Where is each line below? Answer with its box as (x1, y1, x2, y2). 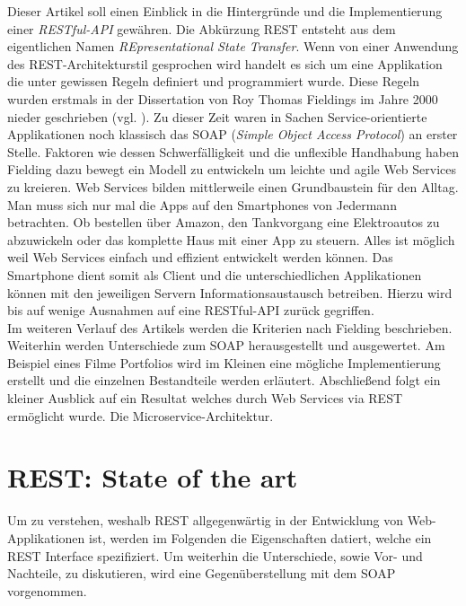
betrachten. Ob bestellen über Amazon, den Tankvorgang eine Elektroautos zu (7, 213, 440, 232)
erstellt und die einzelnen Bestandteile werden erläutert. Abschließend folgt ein (7, 371, 441, 390)
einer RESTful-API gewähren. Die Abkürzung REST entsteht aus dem (7, 19, 396, 38)
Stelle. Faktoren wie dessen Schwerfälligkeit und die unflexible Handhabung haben (7, 142, 459, 161)
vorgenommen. (7, 581, 87, 600)
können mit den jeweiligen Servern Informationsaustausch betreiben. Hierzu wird (7, 283, 453, 302)
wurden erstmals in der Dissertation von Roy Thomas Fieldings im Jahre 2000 (7, 89, 438, 108)
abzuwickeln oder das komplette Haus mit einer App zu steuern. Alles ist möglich (7, 230, 455, 249)
